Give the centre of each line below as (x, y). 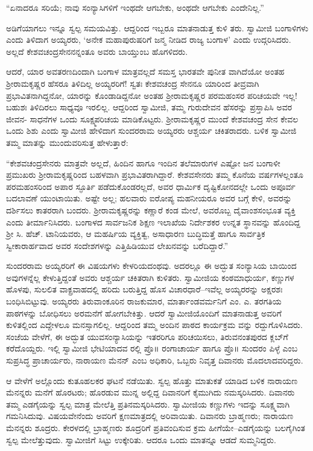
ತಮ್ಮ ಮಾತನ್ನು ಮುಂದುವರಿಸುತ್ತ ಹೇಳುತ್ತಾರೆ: (67, 142)
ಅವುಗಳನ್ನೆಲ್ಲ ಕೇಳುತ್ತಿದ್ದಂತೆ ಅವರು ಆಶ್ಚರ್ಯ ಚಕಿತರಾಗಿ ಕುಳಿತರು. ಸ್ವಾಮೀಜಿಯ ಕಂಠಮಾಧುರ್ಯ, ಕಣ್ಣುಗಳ (150, 277)
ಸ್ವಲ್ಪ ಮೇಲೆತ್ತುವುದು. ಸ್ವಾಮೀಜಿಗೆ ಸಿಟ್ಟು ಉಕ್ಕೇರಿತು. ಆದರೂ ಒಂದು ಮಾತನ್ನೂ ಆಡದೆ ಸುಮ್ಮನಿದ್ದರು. (141, 439)
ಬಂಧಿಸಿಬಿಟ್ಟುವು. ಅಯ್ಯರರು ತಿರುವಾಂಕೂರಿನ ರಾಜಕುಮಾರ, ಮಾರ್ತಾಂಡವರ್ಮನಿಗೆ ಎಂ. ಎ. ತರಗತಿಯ (144, 301)
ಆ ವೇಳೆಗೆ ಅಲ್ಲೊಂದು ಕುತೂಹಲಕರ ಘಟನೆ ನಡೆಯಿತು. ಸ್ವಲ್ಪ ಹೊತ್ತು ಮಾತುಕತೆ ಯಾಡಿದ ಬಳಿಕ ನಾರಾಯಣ (152, 380)
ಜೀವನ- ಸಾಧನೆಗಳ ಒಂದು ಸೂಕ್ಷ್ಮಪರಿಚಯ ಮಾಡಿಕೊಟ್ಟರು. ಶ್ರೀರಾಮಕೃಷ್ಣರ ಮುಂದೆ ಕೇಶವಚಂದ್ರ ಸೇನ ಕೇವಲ (152, 118)
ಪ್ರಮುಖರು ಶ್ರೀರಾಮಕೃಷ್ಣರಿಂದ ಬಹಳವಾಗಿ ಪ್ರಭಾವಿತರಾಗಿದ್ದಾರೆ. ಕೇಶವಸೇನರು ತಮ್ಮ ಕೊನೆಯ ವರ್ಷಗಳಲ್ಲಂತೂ (155, 175)
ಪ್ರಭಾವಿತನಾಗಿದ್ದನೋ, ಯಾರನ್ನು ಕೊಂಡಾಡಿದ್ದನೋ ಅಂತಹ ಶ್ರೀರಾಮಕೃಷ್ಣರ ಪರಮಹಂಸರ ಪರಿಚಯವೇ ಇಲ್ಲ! (152, 95)
